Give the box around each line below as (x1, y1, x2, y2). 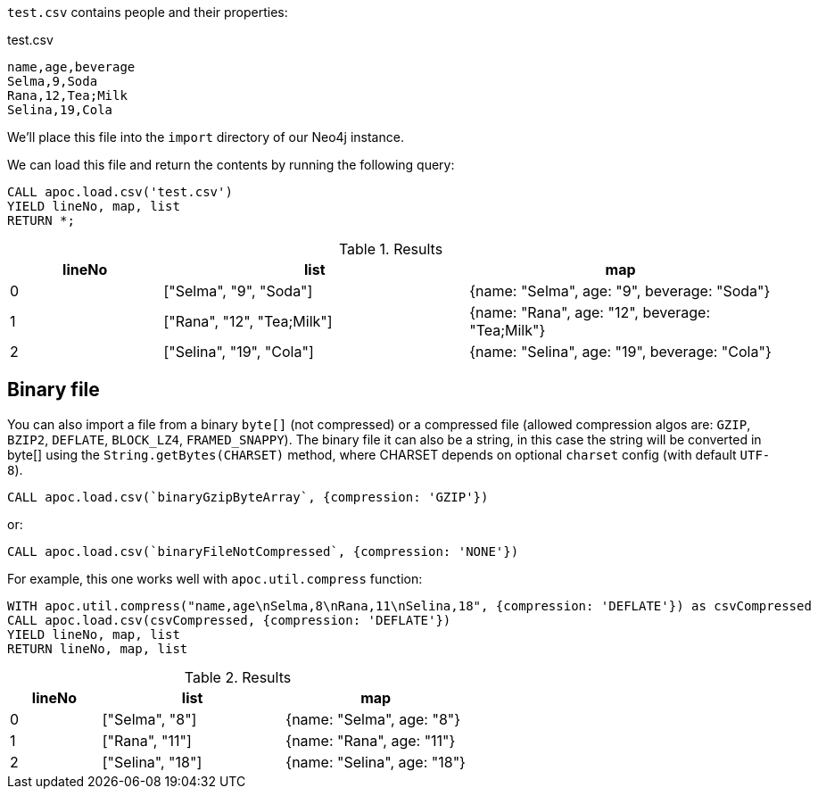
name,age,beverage (7, 60, 136, 74)
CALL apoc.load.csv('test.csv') (7, 185, 233, 199)
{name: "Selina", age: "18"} (285, 752, 466, 771)
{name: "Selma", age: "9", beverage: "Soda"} (469, 282, 771, 300)
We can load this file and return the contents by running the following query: (7, 157, 455, 172)
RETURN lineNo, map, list (7, 641, 188, 656)
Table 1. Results (338, 240, 443, 258)
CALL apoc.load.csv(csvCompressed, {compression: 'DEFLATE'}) (7, 612, 451, 627)
